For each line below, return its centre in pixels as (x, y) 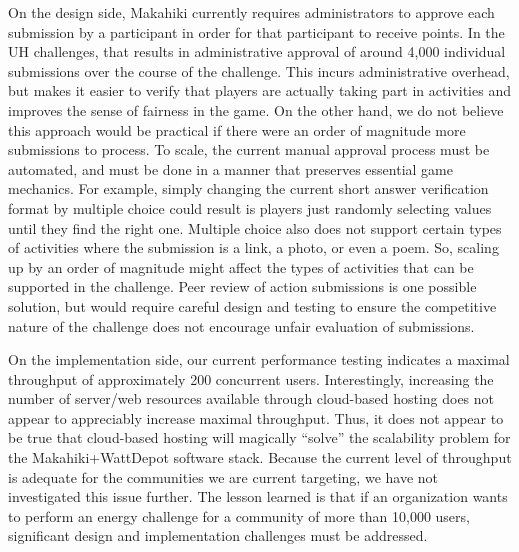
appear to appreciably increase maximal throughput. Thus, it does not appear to (256, 417)
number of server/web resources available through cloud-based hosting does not (251, 398)
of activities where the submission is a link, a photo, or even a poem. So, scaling (253, 247)
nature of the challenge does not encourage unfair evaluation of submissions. (241, 325)
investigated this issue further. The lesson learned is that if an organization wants (258, 496)
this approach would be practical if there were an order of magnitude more (237, 129)
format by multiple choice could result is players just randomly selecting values (250, 207)
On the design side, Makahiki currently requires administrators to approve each (251, 12)
